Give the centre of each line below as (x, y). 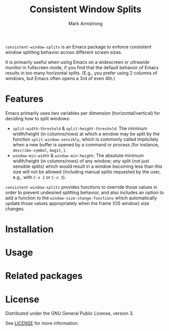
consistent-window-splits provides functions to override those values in (81, 187)
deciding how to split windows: (38, 118)
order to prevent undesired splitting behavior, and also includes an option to (85, 192)
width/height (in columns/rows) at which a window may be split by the (86, 134)
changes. (15, 209)
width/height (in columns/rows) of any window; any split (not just (81, 161)
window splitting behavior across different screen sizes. (64, 52)
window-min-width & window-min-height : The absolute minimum (78, 155)
